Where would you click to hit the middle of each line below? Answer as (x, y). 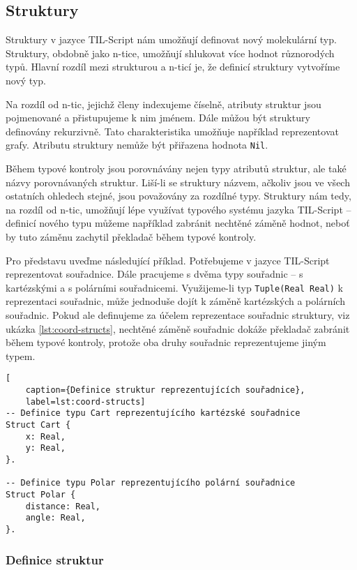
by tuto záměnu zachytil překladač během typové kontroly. (131, 236)
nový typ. (26, 80)
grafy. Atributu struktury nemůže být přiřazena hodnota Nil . (137, 145)
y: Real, (45, 448)
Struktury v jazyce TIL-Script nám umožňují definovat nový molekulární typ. (171, 39)
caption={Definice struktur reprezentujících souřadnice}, (165, 390)
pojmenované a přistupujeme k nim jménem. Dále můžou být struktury (158, 118)
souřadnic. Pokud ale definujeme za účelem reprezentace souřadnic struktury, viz (178, 315)
